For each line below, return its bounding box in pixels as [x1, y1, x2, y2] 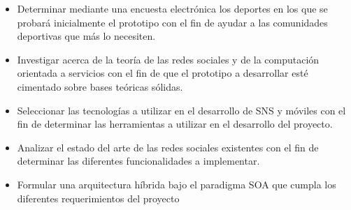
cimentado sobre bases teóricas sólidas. [17, 79, 183, 93]
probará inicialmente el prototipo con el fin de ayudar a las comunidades [17, 15, 328, 29]
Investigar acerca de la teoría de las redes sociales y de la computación [17, 52, 320, 66]
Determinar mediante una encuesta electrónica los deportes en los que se [17, 1, 328, 15]
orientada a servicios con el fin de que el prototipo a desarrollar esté [17, 66, 308, 80]
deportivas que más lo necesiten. [17, 29, 156, 43]
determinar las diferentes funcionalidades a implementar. [17, 153, 260, 168]
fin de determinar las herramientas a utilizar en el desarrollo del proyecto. [17, 117, 333, 131]
